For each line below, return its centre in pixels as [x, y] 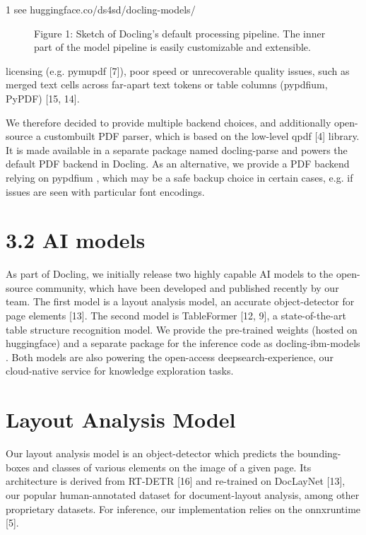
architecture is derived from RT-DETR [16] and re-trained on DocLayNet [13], [176, 481]
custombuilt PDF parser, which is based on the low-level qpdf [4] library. [202, 136]
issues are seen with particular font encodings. [105, 191]
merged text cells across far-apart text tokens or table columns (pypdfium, [167, 84]
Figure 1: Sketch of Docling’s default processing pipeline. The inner [180, 33]
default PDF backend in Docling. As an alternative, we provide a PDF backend [178, 164]
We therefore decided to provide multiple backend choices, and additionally [169, 122]
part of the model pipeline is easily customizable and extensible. [172, 47]
